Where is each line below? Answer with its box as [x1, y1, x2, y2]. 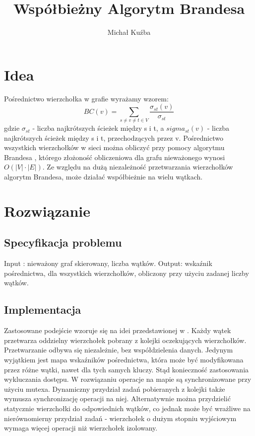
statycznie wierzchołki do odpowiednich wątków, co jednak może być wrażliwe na [4, 403, 251, 413]
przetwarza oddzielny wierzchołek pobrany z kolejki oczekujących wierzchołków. [4, 335, 247, 345]
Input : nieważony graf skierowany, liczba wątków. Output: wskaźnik [4, 258, 212, 268]
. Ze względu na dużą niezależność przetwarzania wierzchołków [42, 162, 233, 172]
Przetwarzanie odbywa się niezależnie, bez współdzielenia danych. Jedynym [4, 345, 233, 355]
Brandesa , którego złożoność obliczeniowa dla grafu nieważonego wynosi [4, 152, 225, 162]
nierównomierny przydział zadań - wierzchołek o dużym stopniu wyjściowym [4, 413, 237, 423]
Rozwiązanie [4, 200, 90, 221]
